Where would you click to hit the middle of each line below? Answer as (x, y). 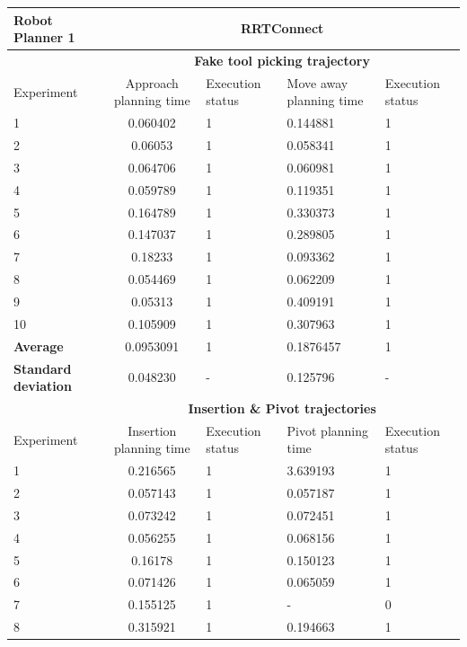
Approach (152, 82)
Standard (43, 368)
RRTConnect (282, 28)
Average (39, 346)
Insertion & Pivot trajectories (282, 408)
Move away (317, 82)
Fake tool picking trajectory (282, 60)
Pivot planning (328, 430)
